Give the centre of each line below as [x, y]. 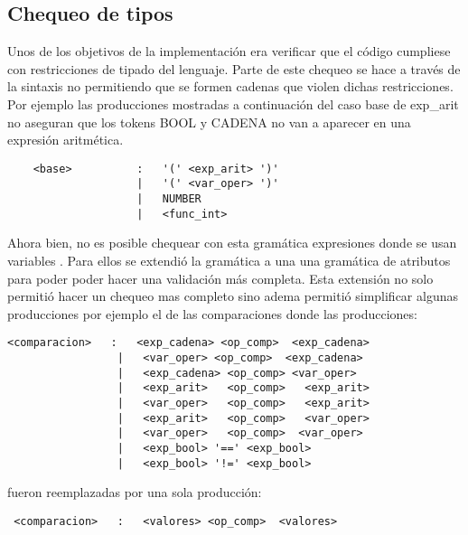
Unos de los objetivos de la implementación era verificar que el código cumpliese [229, 51]
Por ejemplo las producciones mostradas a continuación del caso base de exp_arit [233, 103]
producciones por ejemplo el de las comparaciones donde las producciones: [212, 313]
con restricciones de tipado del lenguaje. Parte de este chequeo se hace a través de [234, 68]
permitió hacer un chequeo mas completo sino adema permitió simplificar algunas [233, 296]
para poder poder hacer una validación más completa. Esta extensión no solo [220, 278]
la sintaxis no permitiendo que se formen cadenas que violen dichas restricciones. [230, 86]
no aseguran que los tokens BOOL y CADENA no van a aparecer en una [209, 122]
